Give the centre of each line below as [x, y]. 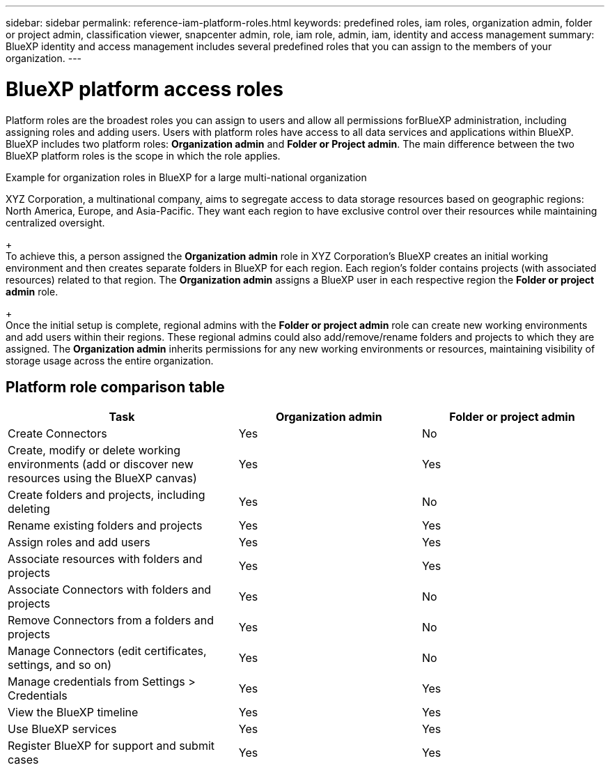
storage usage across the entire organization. [110, 360]
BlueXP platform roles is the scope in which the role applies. [143, 155]
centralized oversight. [55, 222]
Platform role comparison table [115, 387]
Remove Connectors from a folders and [111, 621]
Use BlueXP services [62, 729]
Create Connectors [57, 434]
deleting [29, 509]
